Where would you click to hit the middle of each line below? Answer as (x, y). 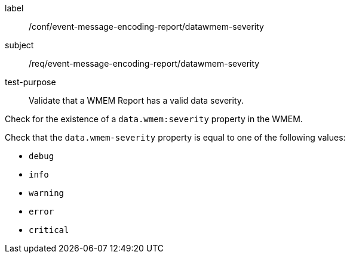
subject (19, 45)
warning (47, 193)
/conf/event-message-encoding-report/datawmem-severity (146, 27)
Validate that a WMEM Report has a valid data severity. (136, 100)
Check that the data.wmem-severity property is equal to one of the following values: (175, 137)
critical (49, 230)
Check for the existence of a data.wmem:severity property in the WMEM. (154, 119)
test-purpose (30, 82)
